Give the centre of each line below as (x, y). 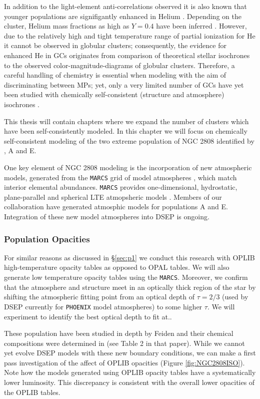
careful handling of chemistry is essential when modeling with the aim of (115, 75)
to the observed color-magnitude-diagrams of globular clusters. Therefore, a (119, 65)
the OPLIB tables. (32, 392)
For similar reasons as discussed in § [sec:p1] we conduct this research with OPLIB (129, 257)
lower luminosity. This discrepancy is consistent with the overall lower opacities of (129, 382)
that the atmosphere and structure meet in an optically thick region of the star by (130, 287)
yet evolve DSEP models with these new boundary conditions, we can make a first (130, 353)
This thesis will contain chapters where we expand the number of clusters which (126, 121)
